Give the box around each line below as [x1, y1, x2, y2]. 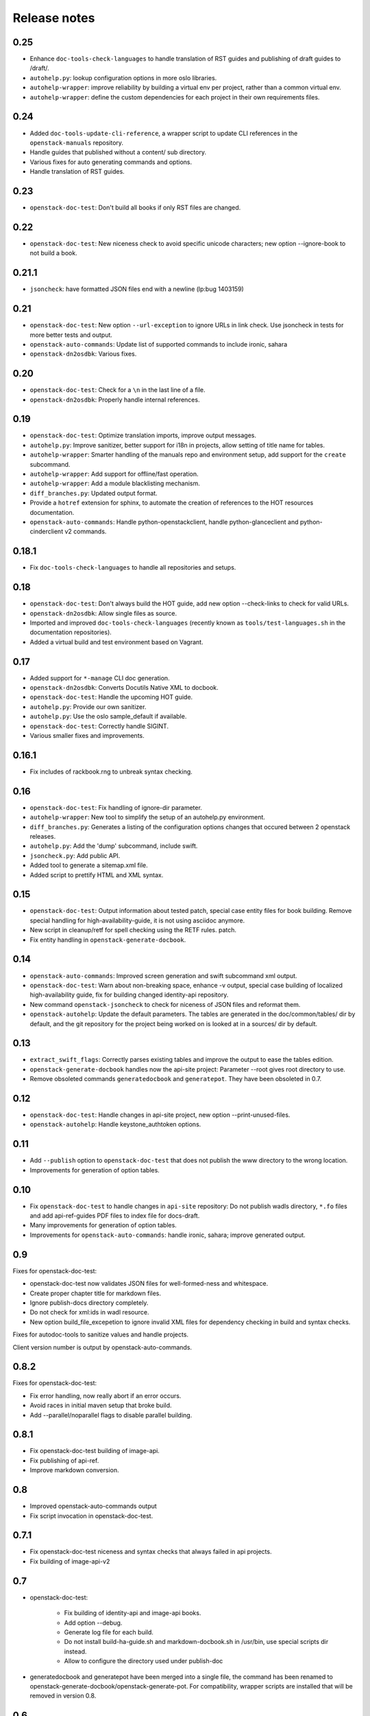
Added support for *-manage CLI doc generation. [29, 673, 171, 682]
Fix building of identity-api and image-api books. [64, 1609, 201, 1617]
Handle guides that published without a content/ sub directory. [29, 148, 207, 156]
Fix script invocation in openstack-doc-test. [29, 1511, 153, 1520]
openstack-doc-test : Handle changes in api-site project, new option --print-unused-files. [29, 1111, 291, 1119]
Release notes [12, 10, 95, 25]
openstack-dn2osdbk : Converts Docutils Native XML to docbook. [29, 684, 219, 692]
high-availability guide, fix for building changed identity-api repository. [29, 990, 229, 999]
